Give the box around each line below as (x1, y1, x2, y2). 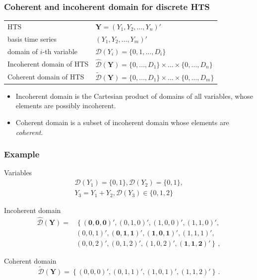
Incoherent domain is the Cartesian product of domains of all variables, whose (15, 90, 253, 101)
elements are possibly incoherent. (15, 100, 116, 111)
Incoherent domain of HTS (7, 59, 89, 69)
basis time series (7, 33, 57, 44)
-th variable (42, 46, 78, 56)
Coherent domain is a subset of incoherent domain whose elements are (15, 117, 229, 128)
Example (4, 148, 40, 160)
